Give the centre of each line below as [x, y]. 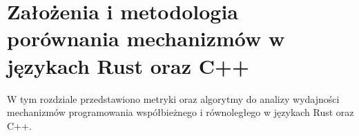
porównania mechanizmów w [146, 38]
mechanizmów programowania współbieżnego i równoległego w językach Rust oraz [181, 112]
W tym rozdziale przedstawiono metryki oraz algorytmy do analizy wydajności [173, 98]
